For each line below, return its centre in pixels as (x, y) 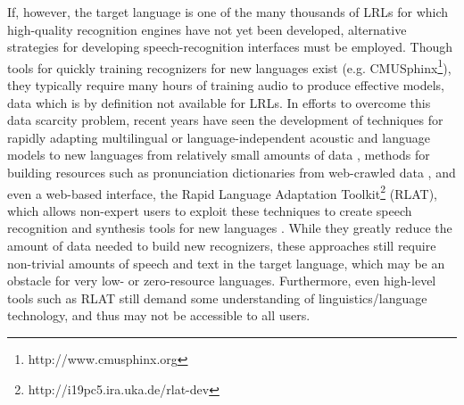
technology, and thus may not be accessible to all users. (159, 315)
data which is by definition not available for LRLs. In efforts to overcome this (219, 102)
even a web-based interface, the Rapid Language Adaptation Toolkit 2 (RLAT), (222, 192)
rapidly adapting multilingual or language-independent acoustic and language (219, 137)
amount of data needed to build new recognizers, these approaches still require (222, 246)
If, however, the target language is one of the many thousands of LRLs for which (228, 12)
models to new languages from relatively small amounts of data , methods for (219, 155)
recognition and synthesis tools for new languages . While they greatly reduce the (230, 228)
